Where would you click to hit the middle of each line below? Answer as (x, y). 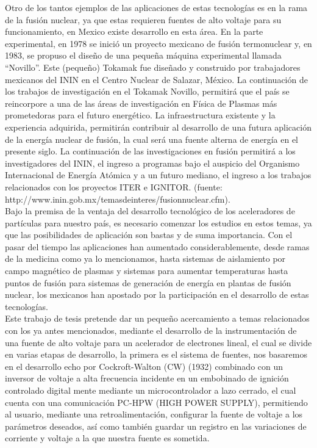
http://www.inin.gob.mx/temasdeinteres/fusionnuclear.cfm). (118, 199)
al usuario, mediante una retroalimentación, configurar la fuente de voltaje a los (154, 414)
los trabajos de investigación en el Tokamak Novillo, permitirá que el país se (147, 91)
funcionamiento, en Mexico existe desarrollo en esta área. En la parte (134, 31)
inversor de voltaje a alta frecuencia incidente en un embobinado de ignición (147, 378)
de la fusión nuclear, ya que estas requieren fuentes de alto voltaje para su (143, 19)
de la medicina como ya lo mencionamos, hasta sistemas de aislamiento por (145, 258)
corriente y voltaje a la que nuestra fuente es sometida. (107, 438)
